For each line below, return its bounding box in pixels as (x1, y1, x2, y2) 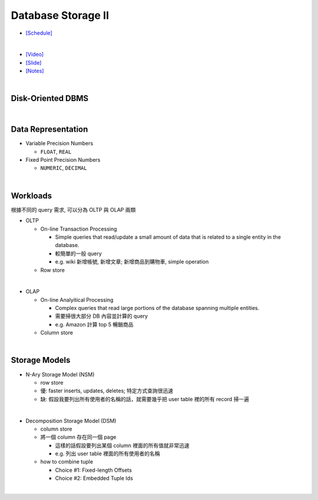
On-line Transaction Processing (40, 225, 117, 232)
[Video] (25, 51, 44, 58)
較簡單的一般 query (55, 250, 102, 257)
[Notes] (25, 68, 44, 75)
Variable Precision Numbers (25, 140, 94, 147)
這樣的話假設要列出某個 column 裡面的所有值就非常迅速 (55, 442, 190, 449)
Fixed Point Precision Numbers (25, 156, 101, 164)
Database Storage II (11, 9, 109, 22)
